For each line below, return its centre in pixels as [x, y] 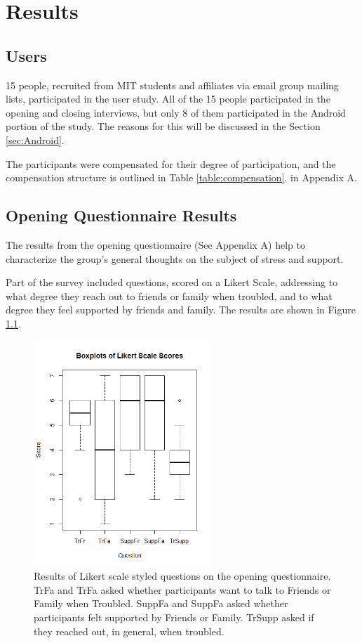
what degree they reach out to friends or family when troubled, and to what [169, 295]
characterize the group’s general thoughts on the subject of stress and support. [175, 258]
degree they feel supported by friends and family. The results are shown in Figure [181, 310]
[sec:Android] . [35, 139]
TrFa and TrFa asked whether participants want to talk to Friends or [182, 589]
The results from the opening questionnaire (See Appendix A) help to [155, 244]
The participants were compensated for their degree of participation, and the [171, 163]
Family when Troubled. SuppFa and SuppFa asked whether [161, 603]
